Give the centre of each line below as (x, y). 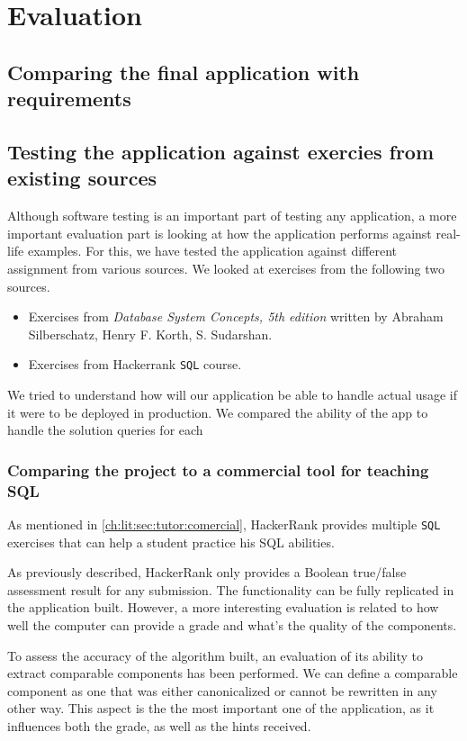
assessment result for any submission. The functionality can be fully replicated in (231, 589)
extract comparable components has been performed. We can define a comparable (233, 673)
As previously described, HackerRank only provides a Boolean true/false (207, 572)
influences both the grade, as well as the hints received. (159, 725)
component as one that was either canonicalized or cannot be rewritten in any (222, 690)
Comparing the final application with (184, 72)
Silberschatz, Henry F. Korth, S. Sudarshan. (150, 334)
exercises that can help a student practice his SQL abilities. (171, 542)
